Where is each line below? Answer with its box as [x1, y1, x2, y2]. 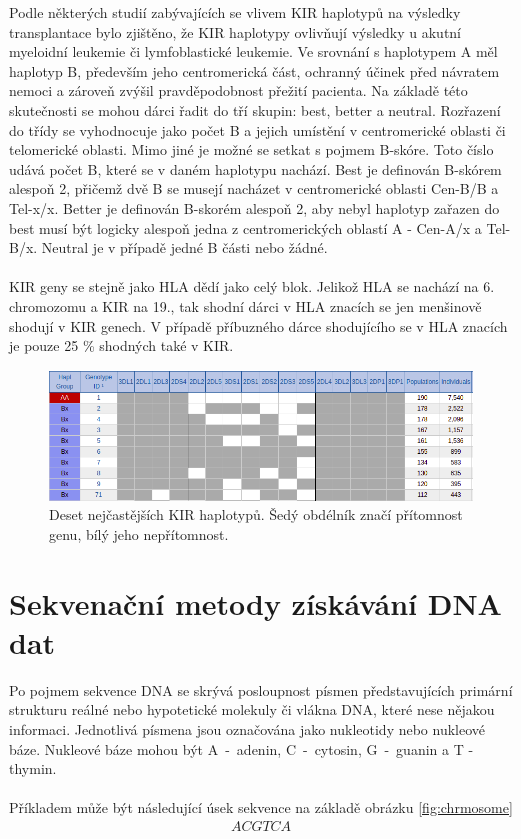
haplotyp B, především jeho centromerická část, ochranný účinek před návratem [9, 60, 500, 81]
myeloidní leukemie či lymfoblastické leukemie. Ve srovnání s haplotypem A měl [9, 41, 498, 62]
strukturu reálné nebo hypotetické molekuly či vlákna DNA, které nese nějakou [9, 699, 495, 720]
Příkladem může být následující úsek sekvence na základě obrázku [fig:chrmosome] [9, 797, 513, 818]
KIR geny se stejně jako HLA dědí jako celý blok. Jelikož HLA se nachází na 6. [9, 276, 495, 297]
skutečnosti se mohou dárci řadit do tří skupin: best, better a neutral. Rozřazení [9, 99, 501, 120]
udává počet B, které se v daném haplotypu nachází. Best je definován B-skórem [9, 158, 502, 179]
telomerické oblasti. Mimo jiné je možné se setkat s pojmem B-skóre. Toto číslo [9, 139, 494, 160]
